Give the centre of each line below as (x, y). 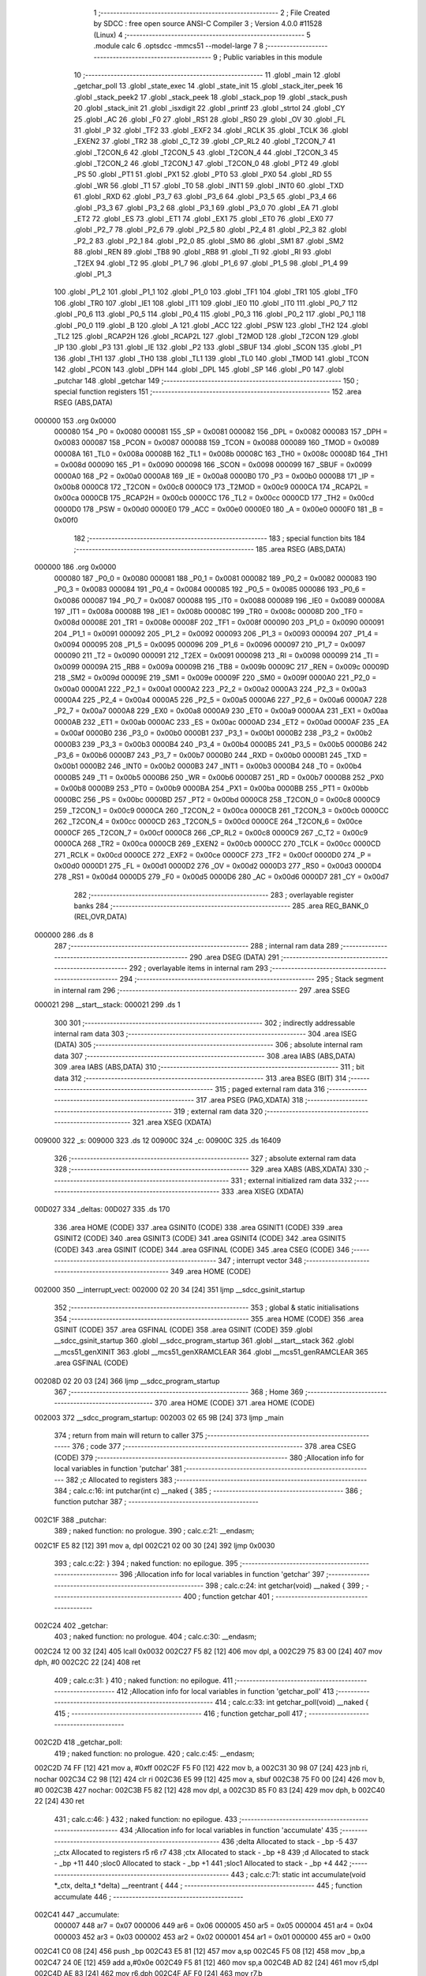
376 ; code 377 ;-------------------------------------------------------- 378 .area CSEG (214, 1446)
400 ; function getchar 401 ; (228, 1597)
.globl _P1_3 (93, 273)
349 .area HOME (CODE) (211, 1272)
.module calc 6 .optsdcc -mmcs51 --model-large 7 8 (179, 46)
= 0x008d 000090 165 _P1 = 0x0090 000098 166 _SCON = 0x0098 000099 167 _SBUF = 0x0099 (213, 465)
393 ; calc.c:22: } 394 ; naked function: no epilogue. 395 (146, 1563)
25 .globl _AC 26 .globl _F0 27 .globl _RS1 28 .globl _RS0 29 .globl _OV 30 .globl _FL (210, 119)
